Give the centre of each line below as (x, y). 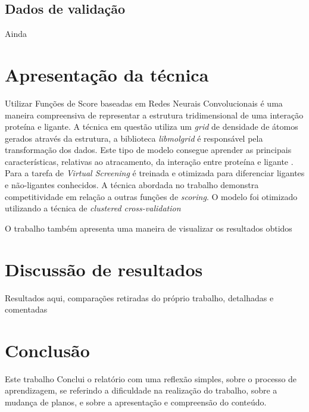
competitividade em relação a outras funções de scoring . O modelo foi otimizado (151, 196)
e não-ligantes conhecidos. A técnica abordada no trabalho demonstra (132, 185)
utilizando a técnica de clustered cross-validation (93, 208)
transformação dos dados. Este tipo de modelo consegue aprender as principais (148, 150)
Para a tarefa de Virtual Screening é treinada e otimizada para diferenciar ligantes (155, 173)
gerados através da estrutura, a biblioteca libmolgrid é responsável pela (134, 138)
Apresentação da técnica (107, 74)
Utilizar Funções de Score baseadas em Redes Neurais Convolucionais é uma (144, 103)
